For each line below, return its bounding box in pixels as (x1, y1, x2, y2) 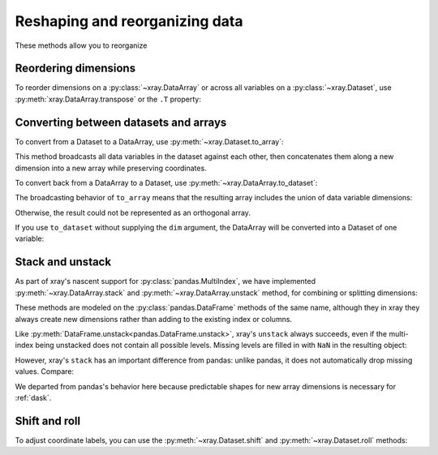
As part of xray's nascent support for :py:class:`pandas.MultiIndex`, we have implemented (15, 277, 316, 286)
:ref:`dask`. (15, 393, 52, 402)
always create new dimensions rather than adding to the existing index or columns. (15, 314, 292, 324)
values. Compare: (15, 367, 75, 376)
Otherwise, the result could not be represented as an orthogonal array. (15, 208, 251, 217)
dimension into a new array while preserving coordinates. (15, 163, 207, 173)
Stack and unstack (15, 255, 112, 269)
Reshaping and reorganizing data (15, 12, 243, 30)
